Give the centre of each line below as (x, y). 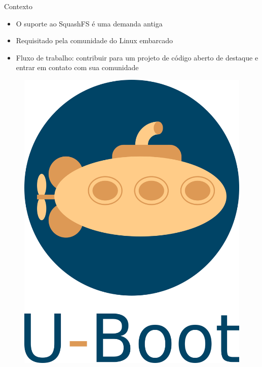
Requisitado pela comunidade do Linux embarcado (95, 40)
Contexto (18, 6)
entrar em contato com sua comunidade (77, 67)
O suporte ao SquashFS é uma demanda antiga (89, 23)
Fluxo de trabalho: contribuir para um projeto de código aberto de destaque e (137, 57)
